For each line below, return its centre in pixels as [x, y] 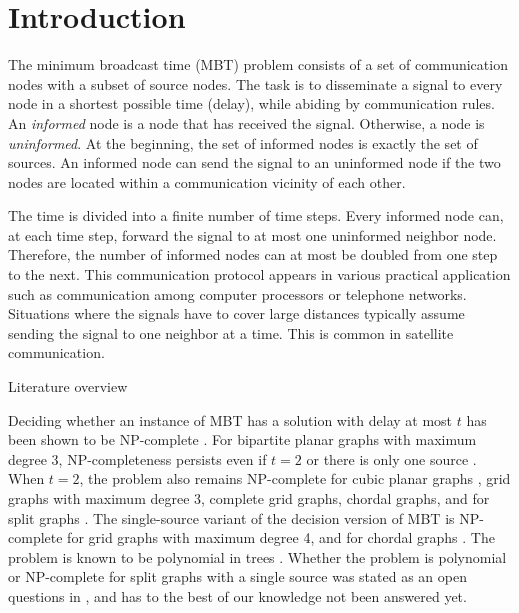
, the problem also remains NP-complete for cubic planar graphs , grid [295, 478]
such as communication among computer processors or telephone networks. [237, 293]
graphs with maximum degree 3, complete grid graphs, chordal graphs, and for [249, 498]
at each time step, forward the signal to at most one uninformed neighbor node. [252, 234]
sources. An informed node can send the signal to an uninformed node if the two [254, 162]
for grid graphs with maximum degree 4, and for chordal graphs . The [281, 537]
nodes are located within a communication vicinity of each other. [207, 181]
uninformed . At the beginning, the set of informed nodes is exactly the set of [243, 142]
